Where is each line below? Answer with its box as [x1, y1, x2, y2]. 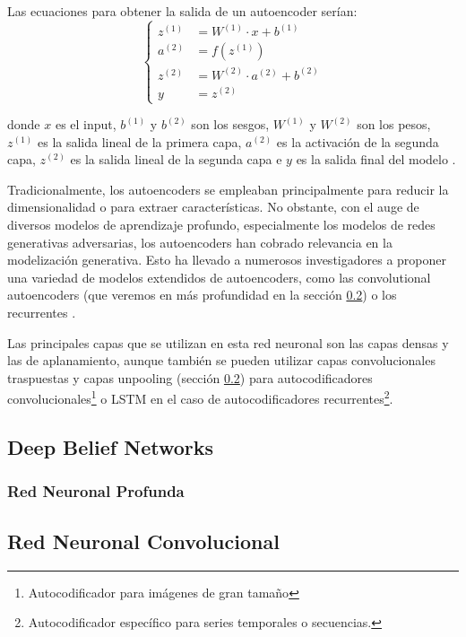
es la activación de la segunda [276, 132, 439, 151]
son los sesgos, [191, 115, 270, 134]
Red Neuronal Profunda [7, 480, 185, 502]
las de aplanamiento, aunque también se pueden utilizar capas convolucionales [7, 351, 436, 370]
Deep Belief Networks [7, 433, 214, 461]
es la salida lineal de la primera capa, [37, 132, 242, 151]
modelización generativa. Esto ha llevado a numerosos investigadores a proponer [7, 250, 446, 269]
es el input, [55, 115, 116, 134]
